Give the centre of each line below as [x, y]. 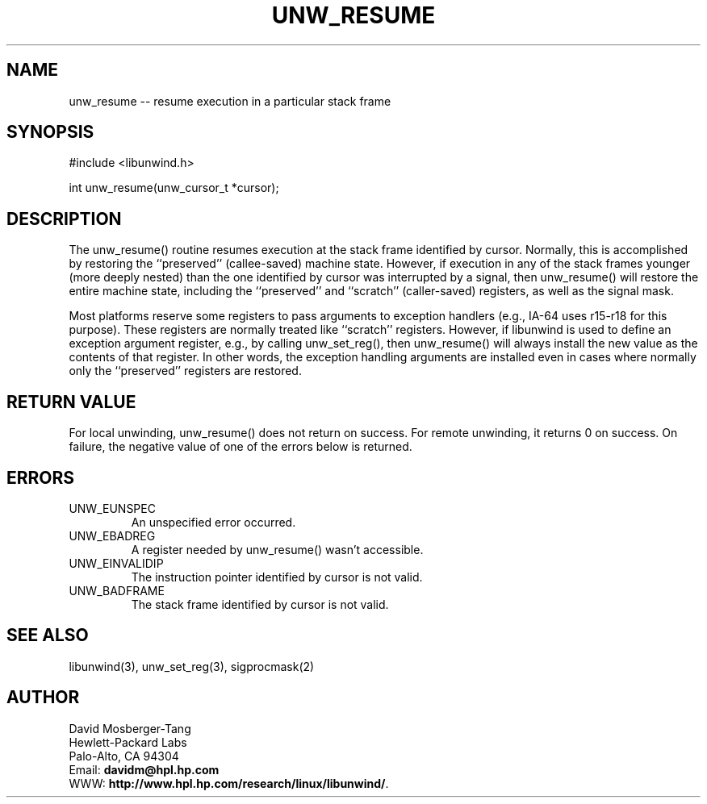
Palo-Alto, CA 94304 [124, 756]
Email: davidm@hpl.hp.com [144, 769]
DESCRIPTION [64, 219]
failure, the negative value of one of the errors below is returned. [241, 447]
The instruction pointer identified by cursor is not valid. [277, 577]
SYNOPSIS [50, 132]
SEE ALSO [48, 635]
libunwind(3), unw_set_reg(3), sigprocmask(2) [192, 666]
